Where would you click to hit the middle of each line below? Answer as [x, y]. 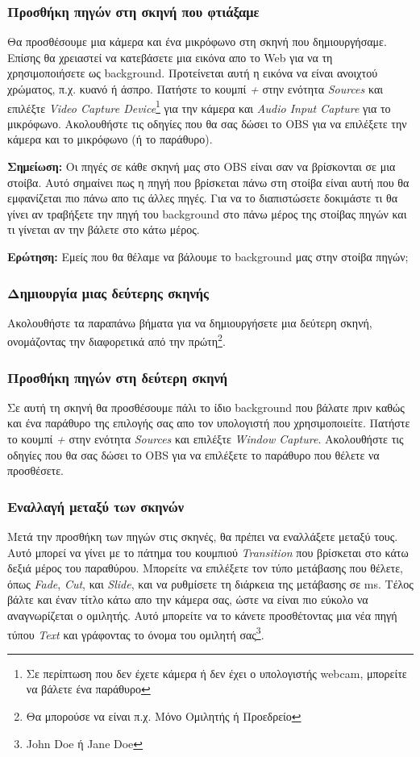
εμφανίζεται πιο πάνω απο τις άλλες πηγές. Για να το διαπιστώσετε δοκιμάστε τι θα [202, 198]
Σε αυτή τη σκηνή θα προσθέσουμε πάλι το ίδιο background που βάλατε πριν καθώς [206, 407]
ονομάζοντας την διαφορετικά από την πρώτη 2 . [116, 340]
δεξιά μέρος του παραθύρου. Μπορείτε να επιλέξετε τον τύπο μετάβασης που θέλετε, [205, 568]
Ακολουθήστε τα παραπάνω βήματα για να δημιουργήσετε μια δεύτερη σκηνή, [190, 322]
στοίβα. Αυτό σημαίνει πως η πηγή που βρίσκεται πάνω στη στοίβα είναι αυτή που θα [208, 182]
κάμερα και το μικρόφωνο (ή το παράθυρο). [110, 139]
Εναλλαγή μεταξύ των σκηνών [96, 506]
